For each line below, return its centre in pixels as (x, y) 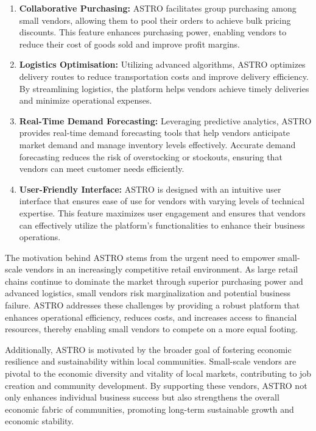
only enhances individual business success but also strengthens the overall (142, 397)
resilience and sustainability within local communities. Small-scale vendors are (151, 361)
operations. (40, 237)
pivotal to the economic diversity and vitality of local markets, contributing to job (158, 373)
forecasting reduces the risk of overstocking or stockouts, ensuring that (151, 156)
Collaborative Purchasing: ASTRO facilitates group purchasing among (158, 8)
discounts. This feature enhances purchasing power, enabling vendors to (153, 32)
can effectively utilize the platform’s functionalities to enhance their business (162, 225)
